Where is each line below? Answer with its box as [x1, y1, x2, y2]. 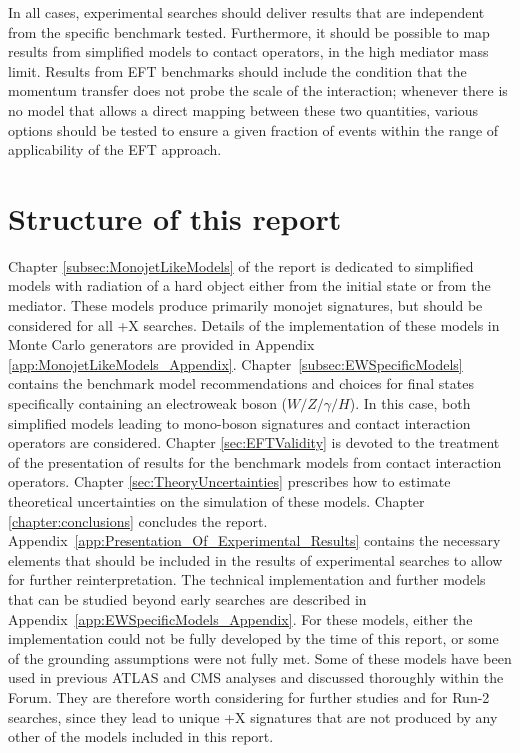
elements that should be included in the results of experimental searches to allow [8, 549, 503, 570]
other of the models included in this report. [8, 726, 274, 747]
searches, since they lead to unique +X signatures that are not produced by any [8, 706, 498, 727]
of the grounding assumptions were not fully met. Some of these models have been [8, 647, 512, 668]
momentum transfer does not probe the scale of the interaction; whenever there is [8, 80, 508, 101]
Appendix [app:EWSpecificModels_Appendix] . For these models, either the [8, 608, 473, 629]
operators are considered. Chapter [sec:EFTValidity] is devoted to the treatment [8, 432, 500, 453]
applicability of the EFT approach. [8, 139, 222, 160]
